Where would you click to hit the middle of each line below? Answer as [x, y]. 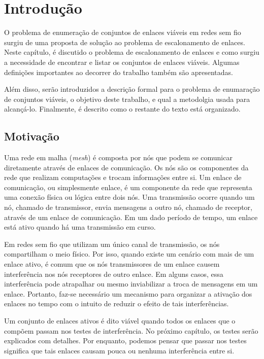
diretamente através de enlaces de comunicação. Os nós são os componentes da [126, 167]
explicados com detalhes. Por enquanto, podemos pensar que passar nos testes [125, 340]
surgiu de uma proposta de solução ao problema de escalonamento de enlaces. [125, 42]
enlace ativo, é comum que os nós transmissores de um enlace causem [112, 264]
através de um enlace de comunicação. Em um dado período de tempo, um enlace [131, 217]
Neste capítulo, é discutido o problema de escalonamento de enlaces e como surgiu [132, 52]
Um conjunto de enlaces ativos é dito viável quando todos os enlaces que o [120, 320]
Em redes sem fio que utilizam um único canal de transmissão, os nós [112, 244]
